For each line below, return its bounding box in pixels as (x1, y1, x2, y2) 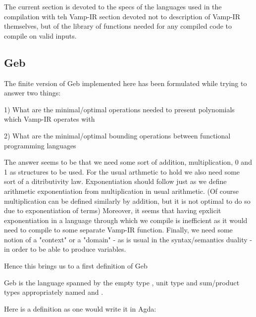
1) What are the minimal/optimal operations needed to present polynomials (4, 104, 235, 114)
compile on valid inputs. (4, 30, 77, 41)
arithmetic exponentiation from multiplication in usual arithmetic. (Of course (4, 185, 239, 196)
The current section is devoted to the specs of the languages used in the (4, 1, 222, 11)
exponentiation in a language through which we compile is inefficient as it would (4, 215, 248, 225)
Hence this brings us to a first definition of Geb (4, 261, 148, 271)
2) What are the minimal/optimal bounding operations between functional (4, 130, 231, 140)
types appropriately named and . (4, 287, 103, 297)
